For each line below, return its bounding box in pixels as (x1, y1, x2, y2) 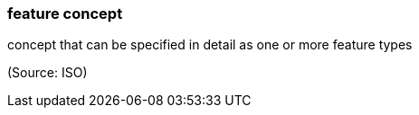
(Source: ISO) (7, 65, 88, 81)
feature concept (7, 4, 123, 22)
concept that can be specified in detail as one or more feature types (7, 37, 413, 53)
